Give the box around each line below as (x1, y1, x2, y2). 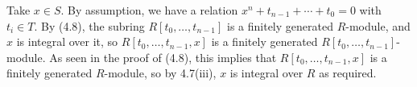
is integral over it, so (16, 33, 118, 50)
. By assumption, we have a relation (60, 2, 238, 18)
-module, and (345, 17, 411, 34)
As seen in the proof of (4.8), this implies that (49, 48, 277, 65)
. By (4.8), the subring (34, 17, 145, 34)
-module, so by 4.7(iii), (104, 64, 217, 81)
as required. (319, 64, 377, 81)
